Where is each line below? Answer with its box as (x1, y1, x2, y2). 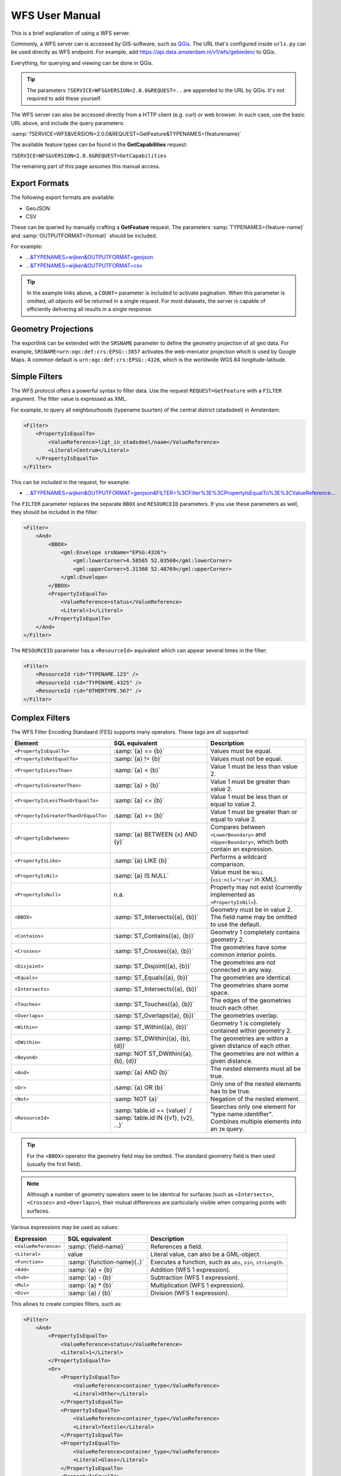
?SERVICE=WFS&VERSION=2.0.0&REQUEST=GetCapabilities (11, 152, 167, 159)
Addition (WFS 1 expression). (150, 1265, 231, 1273)
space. (210, 989, 229, 997)
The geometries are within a (210, 1034, 288, 1043)
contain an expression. (210, 845, 274, 853)
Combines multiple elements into (210, 1118, 302, 1126)
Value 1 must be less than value (210, 762, 298, 770)
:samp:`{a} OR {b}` (113, 1083, 165, 1092)
